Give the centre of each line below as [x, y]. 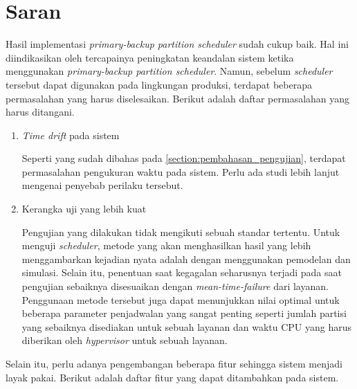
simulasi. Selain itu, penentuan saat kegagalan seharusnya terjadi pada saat [182, 272]
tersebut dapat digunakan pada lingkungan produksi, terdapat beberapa [159, 84]
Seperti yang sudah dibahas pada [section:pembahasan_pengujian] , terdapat [184, 158]
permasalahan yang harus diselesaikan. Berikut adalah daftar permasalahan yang [178, 98]
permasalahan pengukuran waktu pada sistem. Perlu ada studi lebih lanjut [181, 171]
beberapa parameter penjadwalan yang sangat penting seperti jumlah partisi [184, 313]
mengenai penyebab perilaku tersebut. [102, 185]
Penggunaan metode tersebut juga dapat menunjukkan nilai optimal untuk [181, 299]
